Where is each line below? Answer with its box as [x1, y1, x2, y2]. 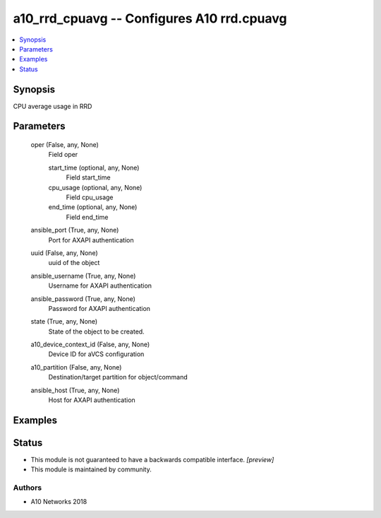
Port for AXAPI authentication [48, 235, 134, 244]
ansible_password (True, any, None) [30, 294, 135, 303]
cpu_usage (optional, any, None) [48, 183, 143, 192]
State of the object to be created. [48, 327, 145, 336]
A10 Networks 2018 [30, 498, 87, 506]
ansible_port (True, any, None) [30, 226, 119, 235]
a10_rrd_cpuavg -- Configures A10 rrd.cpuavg [13, 11, 287, 26]
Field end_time [66, 213, 109, 221]
